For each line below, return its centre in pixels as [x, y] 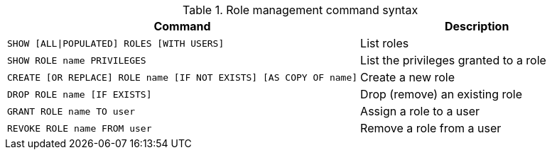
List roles [385, 43]
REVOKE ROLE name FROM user [80, 128]
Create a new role [408, 77]
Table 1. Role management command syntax [301, 10]
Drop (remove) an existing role [442, 94]
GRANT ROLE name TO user [71, 111]
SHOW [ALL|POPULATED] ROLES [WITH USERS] [116, 43]
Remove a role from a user [431, 128]
